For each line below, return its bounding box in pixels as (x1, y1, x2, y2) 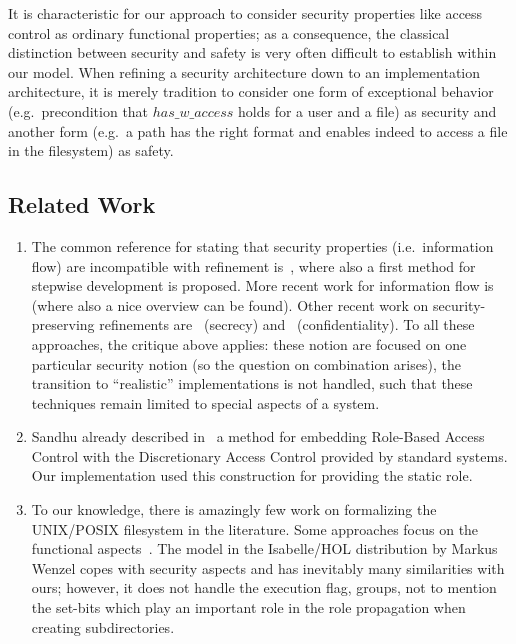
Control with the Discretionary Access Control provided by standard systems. (31, 445, 508, 466)
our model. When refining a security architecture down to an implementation (8, 61, 481, 82)
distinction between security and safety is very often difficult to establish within (8, 42, 497, 63)
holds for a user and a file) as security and (238, 100, 497, 121)
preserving (31, 314, 95, 335)
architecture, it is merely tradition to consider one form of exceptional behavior (8, 81, 494, 102)
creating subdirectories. (31, 616, 175, 637)
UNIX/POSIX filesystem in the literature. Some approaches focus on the (31, 518, 479, 539)
